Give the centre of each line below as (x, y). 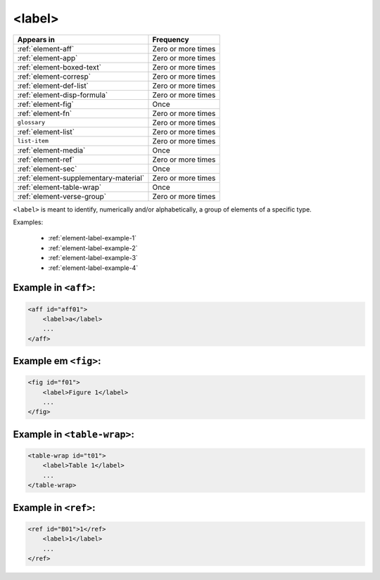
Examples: (28, 222)
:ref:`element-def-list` (53, 86)
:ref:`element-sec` (47, 169)
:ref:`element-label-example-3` (93, 258)
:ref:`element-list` (46, 131)
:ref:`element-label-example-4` (93, 268)
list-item (33, 141)
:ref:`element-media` (51, 150)
